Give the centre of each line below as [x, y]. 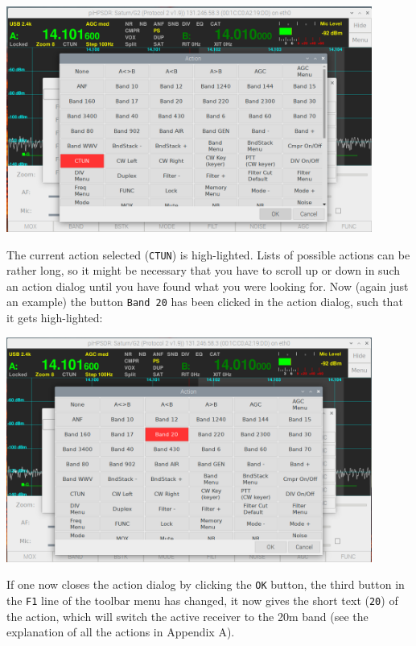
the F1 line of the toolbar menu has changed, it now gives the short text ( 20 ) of [202, 600]
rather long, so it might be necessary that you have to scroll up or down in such [204, 270]
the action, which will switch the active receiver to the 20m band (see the [187, 616]
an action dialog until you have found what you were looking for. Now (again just [208, 286]
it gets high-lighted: [55, 317]
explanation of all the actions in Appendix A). [121, 632]
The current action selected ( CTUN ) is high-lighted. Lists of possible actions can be [208, 254]
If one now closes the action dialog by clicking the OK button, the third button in [206, 584]
